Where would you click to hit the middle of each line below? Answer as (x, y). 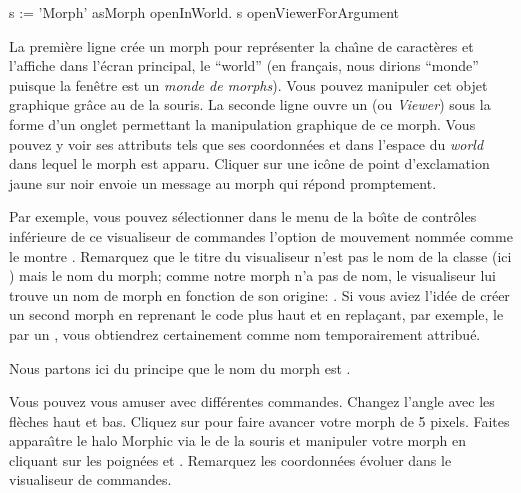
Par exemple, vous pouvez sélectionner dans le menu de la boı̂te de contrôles (243, 216)
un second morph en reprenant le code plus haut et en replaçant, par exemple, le (256, 314)
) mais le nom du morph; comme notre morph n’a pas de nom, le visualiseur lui (252, 275)
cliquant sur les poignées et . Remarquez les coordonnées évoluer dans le (230, 459)
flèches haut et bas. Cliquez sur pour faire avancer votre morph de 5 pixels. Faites (259, 420)
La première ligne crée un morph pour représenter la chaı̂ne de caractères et (241, 45)
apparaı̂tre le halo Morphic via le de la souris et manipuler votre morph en (238, 440)
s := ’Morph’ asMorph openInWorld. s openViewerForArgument (204, 12)
